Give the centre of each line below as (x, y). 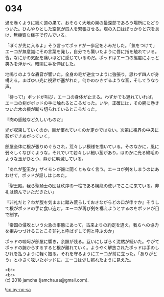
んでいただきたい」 (37, 192)
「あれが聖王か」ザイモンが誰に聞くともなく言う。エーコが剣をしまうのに (80, 169)
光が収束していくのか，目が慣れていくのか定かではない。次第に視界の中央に (82, 130)
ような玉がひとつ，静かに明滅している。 (46, 159)
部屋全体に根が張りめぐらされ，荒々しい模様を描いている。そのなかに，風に (82, 146)
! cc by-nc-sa (18, 289)
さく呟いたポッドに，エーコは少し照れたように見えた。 (78, 260)
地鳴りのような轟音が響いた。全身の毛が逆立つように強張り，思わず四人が (80, 74)
